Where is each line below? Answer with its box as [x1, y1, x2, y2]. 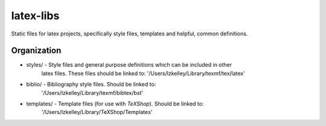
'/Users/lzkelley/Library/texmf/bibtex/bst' [41, 89, 144, 96]
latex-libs [11, 9, 60, 22]
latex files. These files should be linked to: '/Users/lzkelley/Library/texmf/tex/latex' [41, 70, 246, 77]
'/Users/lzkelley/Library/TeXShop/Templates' [41, 109, 153, 116]
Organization [11, 46, 62, 56]
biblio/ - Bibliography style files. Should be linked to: [26, 81, 156, 88]
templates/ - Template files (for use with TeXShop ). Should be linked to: [26, 100, 204, 107]
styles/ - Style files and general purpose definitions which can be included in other [26, 61, 232, 68]
